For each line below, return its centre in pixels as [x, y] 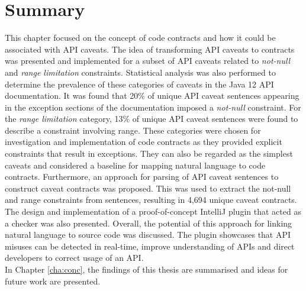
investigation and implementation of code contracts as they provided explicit [144, 142]
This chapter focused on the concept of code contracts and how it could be [140, 38]
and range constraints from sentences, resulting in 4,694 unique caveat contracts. [151, 200]
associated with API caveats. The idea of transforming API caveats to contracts [150, 49]
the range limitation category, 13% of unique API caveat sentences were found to [152, 119]
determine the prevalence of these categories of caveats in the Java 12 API [139, 84]
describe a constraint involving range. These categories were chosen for [133, 130]
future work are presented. [53, 281]
